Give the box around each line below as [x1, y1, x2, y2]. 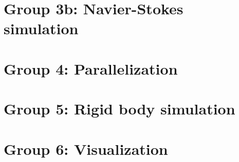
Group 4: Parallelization [4, 58, 178, 79]
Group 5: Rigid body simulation [4, 98, 235, 119]
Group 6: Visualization [4, 138, 168, 159]
